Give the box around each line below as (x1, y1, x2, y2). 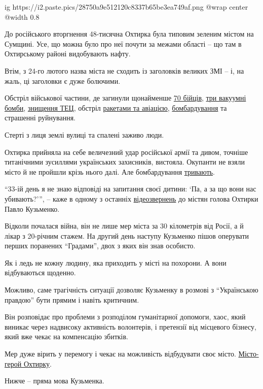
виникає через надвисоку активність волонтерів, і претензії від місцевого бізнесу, (5, 321, 256, 332)
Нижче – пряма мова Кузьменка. (5, 375, 104, 386)
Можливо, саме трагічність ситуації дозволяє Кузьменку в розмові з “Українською (5, 284, 258, 295)
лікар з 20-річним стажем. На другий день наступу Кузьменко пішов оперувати (5, 230, 249, 241)
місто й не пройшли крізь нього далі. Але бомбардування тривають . (5, 166, 215, 177)
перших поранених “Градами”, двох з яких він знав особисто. (5, 240, 196, 251)
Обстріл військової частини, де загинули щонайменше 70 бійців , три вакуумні (5, 92, 246, 103)
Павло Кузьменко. (5, 203, 60, 214)
